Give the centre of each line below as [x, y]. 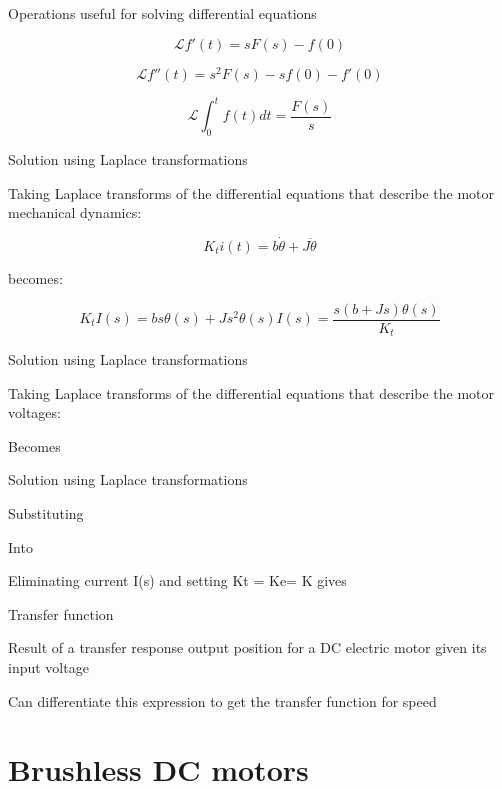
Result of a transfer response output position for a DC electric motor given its [247, 647]
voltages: [34, 412]
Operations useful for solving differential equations [162, 13]
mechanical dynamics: [75, 212]
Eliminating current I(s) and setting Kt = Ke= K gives [177, 580]
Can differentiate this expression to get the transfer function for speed [222, 700]
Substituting [46, 513]
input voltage [48, 667]
